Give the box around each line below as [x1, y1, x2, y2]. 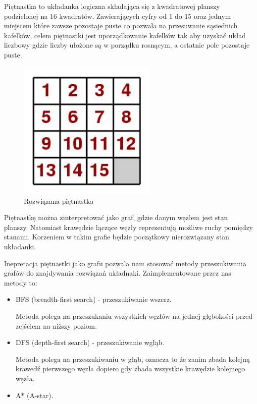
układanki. [4, 241, 36, 252]
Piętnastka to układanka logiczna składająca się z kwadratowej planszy [4, 1, 220, 11]
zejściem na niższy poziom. [15, 320, 97, 331]
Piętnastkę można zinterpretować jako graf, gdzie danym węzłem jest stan [4, 212, 228, 223]
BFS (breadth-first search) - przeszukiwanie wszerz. [15, 294, 172, 304]
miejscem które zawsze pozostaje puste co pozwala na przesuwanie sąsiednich [4, 20, 238, 31]
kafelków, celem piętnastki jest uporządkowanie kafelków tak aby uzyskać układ [4, 30, 246, 40]
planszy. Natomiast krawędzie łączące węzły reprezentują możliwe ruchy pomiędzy [4, 222, 253, 232]
